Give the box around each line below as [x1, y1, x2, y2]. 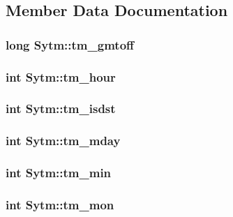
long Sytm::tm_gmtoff [6, 36, 135, 53]
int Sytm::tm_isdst [6, 100, 116, 117]
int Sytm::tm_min [6, 164, 112, 181]
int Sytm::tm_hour [6, 68, 116, 85]
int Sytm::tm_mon [6, 195, 114, 213]
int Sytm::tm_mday [6, 132, 121, 149]
